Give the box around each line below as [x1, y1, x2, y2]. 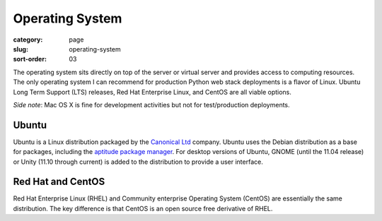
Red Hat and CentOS [13, 176, 105, 188]
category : [13, 35, 43, 44]
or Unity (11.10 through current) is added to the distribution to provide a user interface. [13, 157, 263, 166]
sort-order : [13, 55, 47, 64]
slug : [13, 44, 28, 53]
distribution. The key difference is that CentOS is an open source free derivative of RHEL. [13, 204, 273, 213]
